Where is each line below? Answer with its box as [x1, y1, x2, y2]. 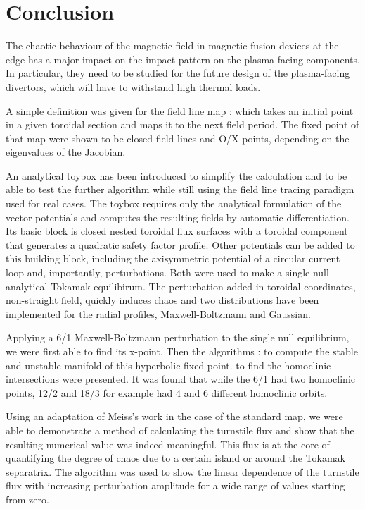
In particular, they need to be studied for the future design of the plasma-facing [6, 66, 350, 80]
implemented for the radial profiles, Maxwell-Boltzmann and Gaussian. [6, 306, 311, 321]
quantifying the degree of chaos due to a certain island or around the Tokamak [6, 450, 345, 465]
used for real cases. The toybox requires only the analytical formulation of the [6, 196, 342, 211]
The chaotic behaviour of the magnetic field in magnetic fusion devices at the [6, 38, 339, 53]
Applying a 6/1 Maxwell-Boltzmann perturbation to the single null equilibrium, [6, 330, 350, 345]
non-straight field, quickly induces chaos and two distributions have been [6, 293, 319, 307]
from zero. [6, 491, 49, 506]
